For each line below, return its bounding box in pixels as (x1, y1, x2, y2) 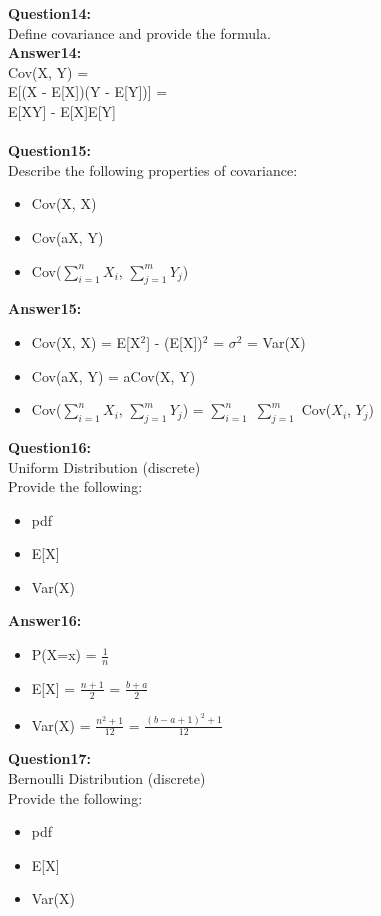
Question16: (8, 436, 92, 457)
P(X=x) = (31, 644, 97, 665)
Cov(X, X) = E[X (31, 331, 141, 352)
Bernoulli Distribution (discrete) (8, 768, 206, 789)
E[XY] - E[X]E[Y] (8, 100, 116, 121)
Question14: (8, 3, 92, 23)
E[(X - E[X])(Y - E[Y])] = (8, 81, 168, 102)
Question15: (8, 140, 92, 161)
